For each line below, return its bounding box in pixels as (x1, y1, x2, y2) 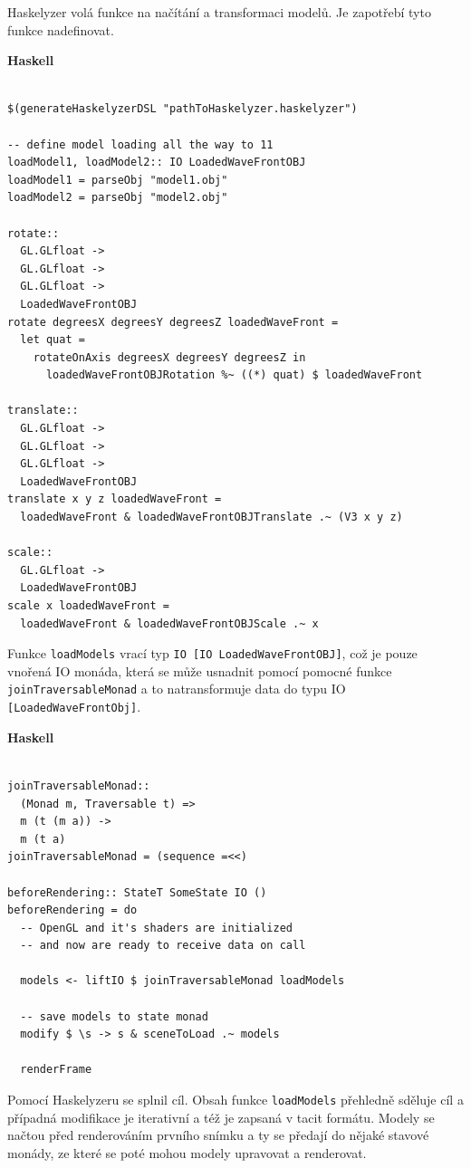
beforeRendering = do (7, 904, 138, 917)
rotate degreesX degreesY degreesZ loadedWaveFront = (7, 315, 339, 329)
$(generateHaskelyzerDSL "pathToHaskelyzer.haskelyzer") (7, 102, 358, 116)
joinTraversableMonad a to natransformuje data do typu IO (7, 679, 346, 698)
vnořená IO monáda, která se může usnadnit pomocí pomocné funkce (7, 661, 392, 680)
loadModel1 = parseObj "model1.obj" (7, 173, 228, 187)
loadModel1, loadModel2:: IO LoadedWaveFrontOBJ (7, 156, 306, 169)
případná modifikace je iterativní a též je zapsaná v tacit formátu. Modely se (7, 1107, 435, 1126)
